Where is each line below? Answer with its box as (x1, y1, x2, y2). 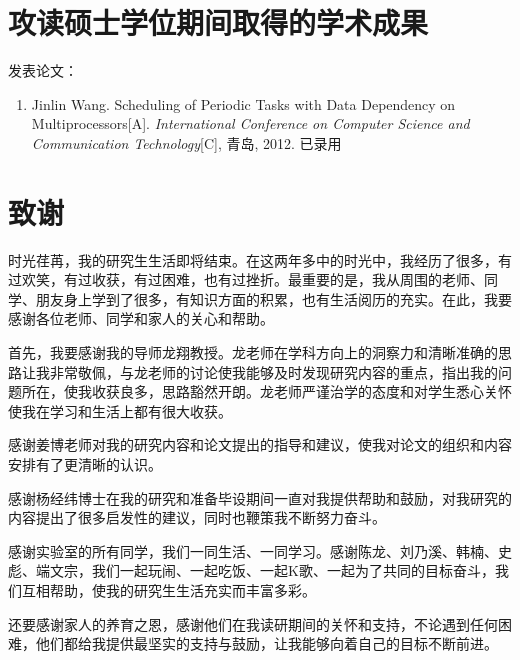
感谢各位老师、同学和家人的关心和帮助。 (8, 308, 274, 329)
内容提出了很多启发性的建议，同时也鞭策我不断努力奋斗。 (8, 507, 386, 528)
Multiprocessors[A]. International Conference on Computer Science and (31, 113, 470, 134)
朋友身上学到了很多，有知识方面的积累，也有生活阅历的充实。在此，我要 (35, 288, 512, 309)
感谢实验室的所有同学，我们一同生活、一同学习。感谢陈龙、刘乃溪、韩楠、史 (8, 540, 512, 561)
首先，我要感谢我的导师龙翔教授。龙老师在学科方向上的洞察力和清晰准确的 (8, 342, 498, 362)
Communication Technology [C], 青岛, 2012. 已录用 (31, 132, 342, 153)
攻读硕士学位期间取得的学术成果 (8, 2, 429, 43)
